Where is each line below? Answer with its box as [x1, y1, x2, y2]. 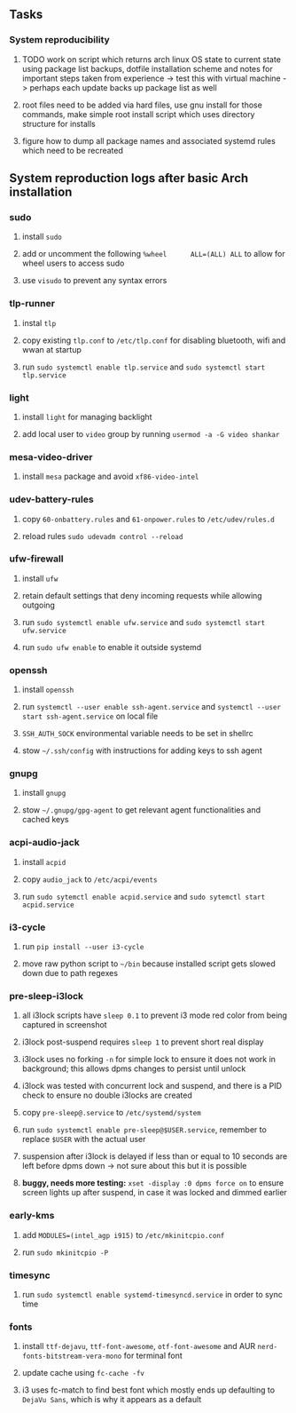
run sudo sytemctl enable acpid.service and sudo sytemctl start [21, 891, 266, 901]
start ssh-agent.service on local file [21, 710, 159, 722]
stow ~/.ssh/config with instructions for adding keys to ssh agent [21, 745, 263, 756]
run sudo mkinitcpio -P [21, 1247, 109, 1258]
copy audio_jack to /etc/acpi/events [21, 874, 158, 885]
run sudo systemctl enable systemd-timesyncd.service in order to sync [21, 1289, 284, 1299]
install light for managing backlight [21, 411, 152, 422]
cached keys [21, 814, 69, 825]
